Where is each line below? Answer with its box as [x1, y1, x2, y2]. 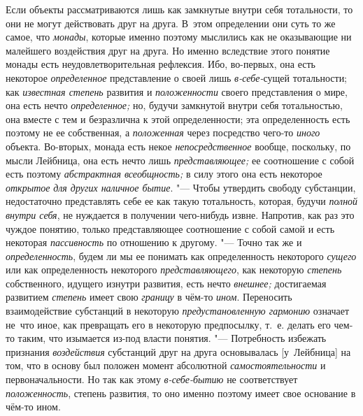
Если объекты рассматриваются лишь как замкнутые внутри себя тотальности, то [6, 2, 353, 16]
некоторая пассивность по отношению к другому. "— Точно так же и [6, 235, 302, 250]
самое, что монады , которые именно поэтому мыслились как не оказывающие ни [6, 29, 352, 44]
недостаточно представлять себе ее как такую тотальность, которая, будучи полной [6, 194, 358, 208]
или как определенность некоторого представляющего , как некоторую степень [6, 262, 342, 277]
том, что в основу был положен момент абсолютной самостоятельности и [6, 358, 326, 373]
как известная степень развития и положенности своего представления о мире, [6, 84, 348, 99]
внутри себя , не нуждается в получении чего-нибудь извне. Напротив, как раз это [6, 207, 355, 222]
